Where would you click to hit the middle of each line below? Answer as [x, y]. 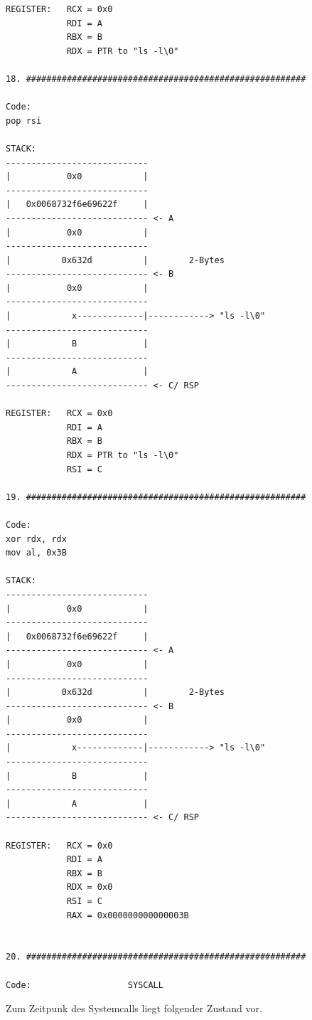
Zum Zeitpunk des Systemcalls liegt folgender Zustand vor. [134, 1008]
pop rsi [24, 121]
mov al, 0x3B [36, 553]
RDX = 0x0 [90, 887]
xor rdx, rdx [36, 539]
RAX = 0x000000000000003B [128, 915]
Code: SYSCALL [85, 985]
